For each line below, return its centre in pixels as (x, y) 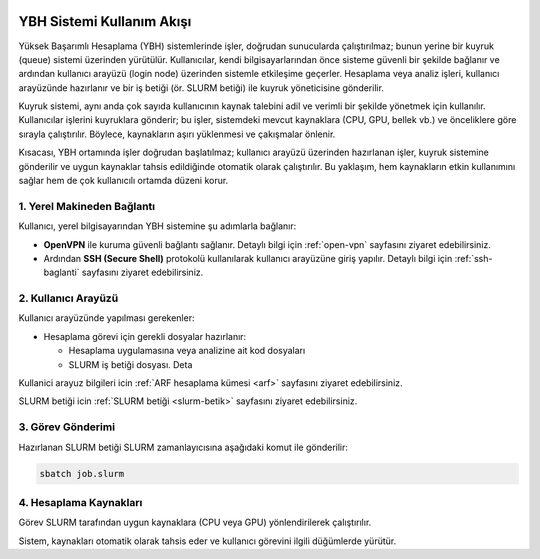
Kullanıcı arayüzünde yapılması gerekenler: (106, 318)
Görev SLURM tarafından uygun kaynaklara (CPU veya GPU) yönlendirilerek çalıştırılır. (195, 522)
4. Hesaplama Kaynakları (80, 502)
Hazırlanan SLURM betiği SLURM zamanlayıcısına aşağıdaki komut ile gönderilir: (183, 447)
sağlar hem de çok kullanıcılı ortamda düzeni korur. (123, 181)
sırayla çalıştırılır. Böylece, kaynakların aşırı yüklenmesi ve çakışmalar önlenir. (177, 134)
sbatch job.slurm (82, 473)
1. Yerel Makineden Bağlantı (87, 206)
